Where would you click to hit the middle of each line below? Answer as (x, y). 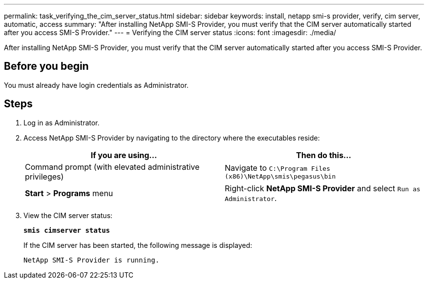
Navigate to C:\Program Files (278, 168)
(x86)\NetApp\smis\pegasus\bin (280, 177)
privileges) (44, 176)
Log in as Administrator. (62, 122)
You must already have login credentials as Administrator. (96, 85)
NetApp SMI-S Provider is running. (92, 260)
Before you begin (46, 66)
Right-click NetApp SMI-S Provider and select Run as (323, 188)
